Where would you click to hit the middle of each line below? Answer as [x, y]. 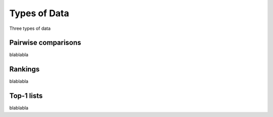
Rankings [25, 69]
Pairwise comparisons [45, 43]
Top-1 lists [26, 96]
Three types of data [30, 28]
